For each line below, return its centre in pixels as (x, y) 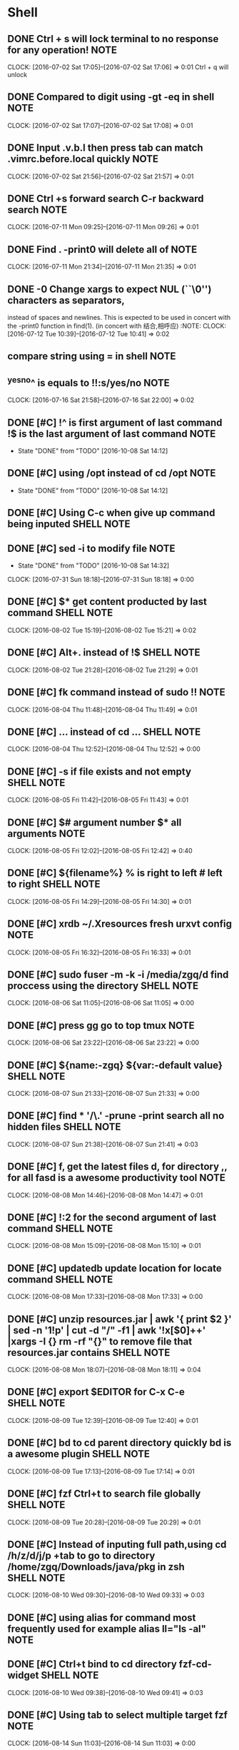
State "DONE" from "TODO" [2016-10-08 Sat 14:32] (93, 565)
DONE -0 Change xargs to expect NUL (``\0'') (110, 289)
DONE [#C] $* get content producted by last (107, 602)
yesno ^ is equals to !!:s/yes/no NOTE (88, 382)
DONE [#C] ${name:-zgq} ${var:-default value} (115, 1065)
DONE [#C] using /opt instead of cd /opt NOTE (112, 473)
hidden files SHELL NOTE (64, 1127)
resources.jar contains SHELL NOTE (89, 1353)
